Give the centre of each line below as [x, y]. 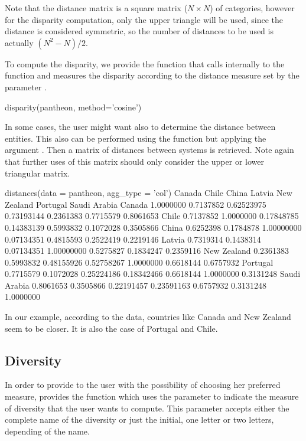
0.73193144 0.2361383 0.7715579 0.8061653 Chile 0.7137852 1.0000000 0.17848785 [152, 216]
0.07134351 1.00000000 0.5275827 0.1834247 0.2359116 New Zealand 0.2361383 [147, 251]
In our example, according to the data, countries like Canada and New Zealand [148, 317]
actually [19, 42]
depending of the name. [47, 431]
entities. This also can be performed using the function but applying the [136, 138]
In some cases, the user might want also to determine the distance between [140, 127]
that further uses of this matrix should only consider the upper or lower [134, 161]
